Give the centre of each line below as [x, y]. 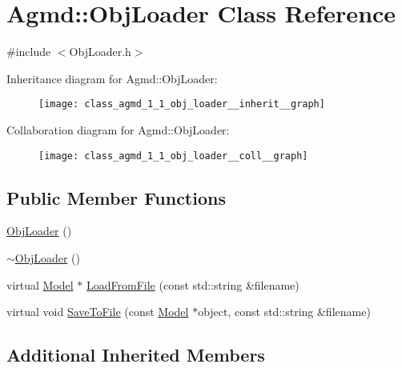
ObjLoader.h [100, 52]
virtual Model [40, 284]
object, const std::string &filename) [284, 312]
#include [29, 52]
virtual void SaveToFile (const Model [98, 312]
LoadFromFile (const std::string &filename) [193, 284]
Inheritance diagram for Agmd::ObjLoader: [112, 78]
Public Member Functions [116, 197]
